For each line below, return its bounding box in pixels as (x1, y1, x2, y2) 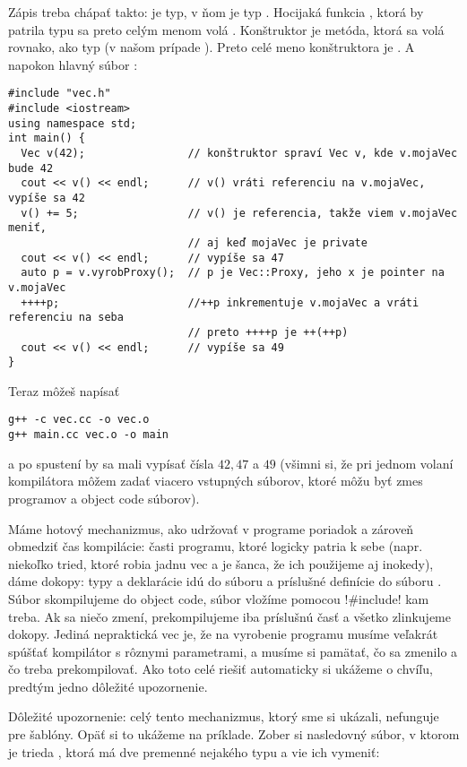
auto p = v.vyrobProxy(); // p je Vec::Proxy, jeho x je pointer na (21, 266, 445, 280)
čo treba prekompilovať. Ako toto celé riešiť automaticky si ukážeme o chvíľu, (8, 659, 433, 678)
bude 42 (8, 161, 54, 175)
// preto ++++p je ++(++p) (187, 325, 349, 339)
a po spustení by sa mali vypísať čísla (8, 453, 214, 472)
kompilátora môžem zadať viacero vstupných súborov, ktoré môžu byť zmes (8, 471, 423, 490)
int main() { (8, 132, 85, 145)
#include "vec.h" (8, 87, 111, 100)
